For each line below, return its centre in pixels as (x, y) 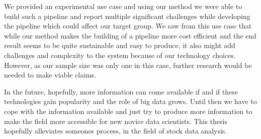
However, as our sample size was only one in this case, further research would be (128, 65)
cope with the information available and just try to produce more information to (128, 111)
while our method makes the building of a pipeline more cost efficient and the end (130, 35)
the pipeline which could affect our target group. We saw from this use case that (128, 26)
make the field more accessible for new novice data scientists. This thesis (116, 121)
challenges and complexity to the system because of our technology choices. (120, 55)
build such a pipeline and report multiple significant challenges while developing (127, 16)
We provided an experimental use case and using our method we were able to (123, 6)
